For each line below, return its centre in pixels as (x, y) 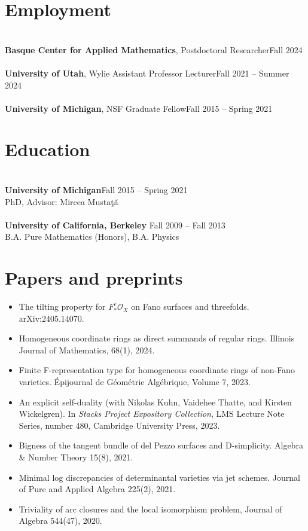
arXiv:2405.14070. (51, 318)
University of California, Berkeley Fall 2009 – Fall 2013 (115, 225)
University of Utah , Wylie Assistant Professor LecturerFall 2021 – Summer (147, 73)
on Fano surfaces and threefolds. (190, 306)
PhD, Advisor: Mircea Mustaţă (62, 201)
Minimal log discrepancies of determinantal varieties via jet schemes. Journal (159, 477)
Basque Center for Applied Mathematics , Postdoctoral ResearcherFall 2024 (154, 49)
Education (48, 149)
